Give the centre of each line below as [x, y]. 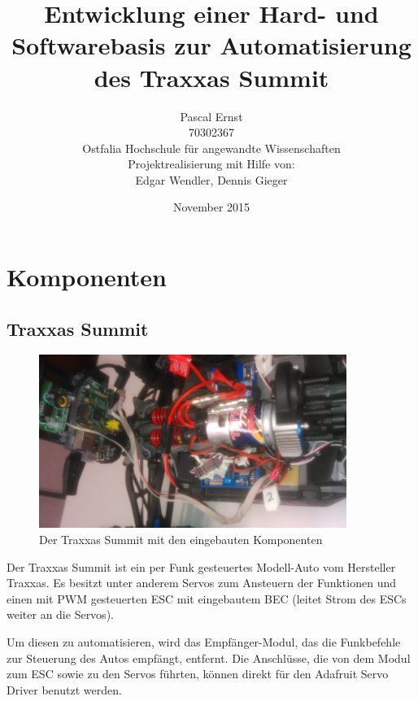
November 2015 [211, 207]
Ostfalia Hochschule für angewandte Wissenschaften [211, 148]
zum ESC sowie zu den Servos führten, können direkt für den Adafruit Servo [198, 674]
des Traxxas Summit [211, 77]
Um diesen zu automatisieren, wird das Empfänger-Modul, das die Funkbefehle [204, 641]
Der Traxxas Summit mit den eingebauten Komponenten [181, 539]
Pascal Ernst [211, 116]
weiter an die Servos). [60, 614]
